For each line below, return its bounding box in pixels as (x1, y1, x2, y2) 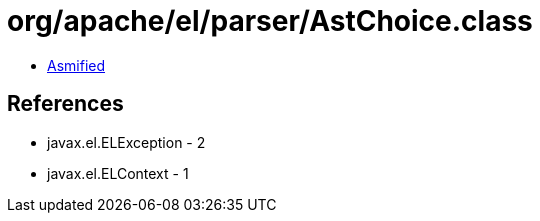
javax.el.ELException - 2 (47, 133, 206, 151)
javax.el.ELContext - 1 (47, 164, 189, 182)
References (7, 91, 124, 117)
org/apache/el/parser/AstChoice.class (7, 4, 533, 38)
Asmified (47, 56, 106, 74)
